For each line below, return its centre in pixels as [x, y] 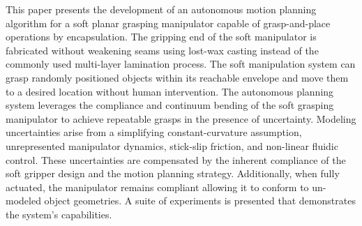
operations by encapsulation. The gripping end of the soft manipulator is [161, 37]
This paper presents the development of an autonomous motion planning [161, 9]
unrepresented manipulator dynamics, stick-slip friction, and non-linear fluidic [172, 145]
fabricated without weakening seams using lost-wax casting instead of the [162, 50]
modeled [23, 201]
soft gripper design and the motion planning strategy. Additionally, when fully [173, 173]
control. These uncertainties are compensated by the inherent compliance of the [176, 159]
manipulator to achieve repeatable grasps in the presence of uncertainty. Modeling [181, 118]
